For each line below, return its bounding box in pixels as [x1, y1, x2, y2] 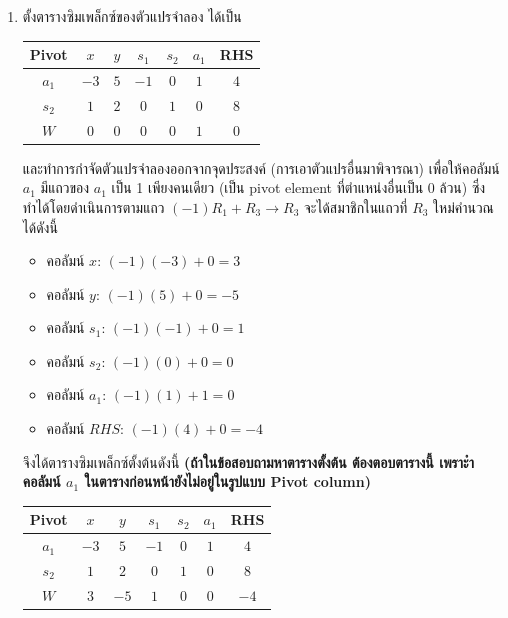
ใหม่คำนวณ [433, 196, 494, 217]
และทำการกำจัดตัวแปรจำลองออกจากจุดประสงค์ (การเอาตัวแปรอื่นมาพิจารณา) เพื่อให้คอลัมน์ [22, 157, 500, 178]
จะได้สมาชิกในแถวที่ [304, 196, 408, 217]
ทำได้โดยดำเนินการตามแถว [22, 196, 165, 217]
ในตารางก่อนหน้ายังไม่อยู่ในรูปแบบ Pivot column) [84, 471, 371, 492]
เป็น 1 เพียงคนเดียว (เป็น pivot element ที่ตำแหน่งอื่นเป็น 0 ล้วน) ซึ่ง [111, 177, 486, 198]
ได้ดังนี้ [22, 216, 58, 237]
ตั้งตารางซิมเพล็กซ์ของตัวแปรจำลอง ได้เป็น [22, 6, 242, 26]
